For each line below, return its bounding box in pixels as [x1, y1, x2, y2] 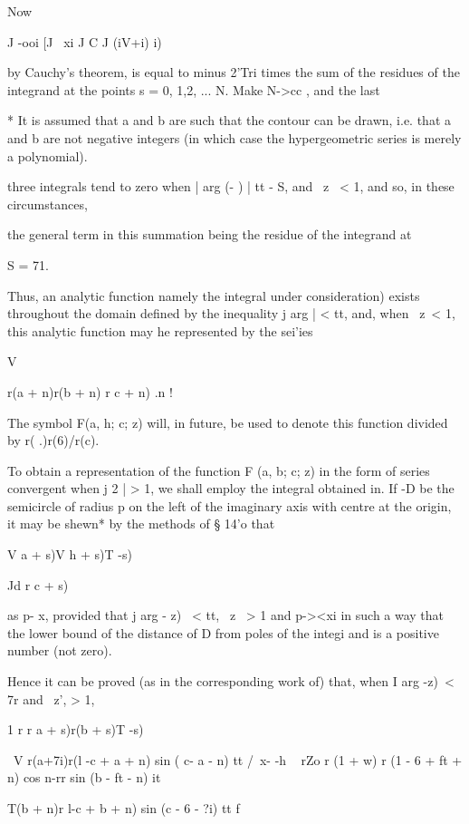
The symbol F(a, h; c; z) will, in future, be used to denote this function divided [7, 412, 448, 431]
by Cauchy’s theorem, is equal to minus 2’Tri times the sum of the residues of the [7, 63, 460, 82]
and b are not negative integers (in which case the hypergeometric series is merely [7, 128, 462, 147]
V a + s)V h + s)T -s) [7, 545, 132, 564]
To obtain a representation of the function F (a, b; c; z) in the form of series [7, 460, 430, 480]
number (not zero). [7, 641, 112, 660]
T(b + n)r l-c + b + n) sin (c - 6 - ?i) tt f [7, 799, 240, 817]
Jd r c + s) [7, 575, 69, 594]
